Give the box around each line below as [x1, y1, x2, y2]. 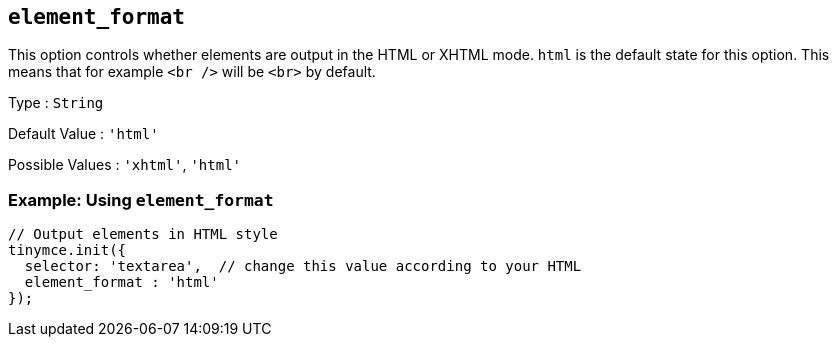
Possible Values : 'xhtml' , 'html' [8, 156, 242, 174]
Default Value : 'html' [8, 125, 159, 143]
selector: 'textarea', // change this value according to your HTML [24, 258, 582, 275]
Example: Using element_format [8, 189, 274, 210]
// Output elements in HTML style [8, 226, 278, 243]
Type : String [8, 94, 104, 112]
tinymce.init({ [8, 242, 127, 259]
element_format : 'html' [24, 274, 219, 291]
